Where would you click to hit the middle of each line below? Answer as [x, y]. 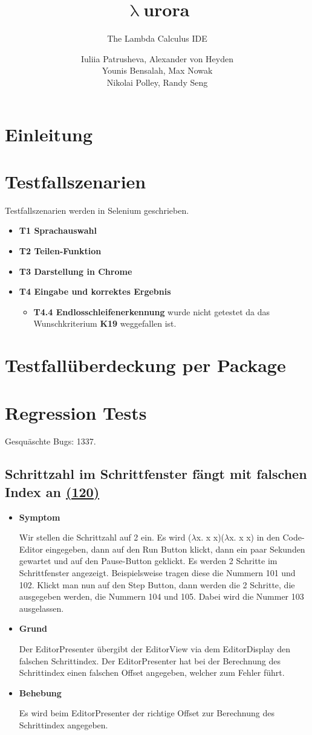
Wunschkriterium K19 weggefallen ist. [105, 323]
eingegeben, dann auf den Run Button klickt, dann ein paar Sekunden [175, 549]
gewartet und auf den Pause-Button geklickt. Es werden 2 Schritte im [148, 561]
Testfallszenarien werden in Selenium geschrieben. [97, 210]
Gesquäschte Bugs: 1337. [50, 441]
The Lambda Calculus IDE [157, 38]
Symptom [40, 517]
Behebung [40, 692]
